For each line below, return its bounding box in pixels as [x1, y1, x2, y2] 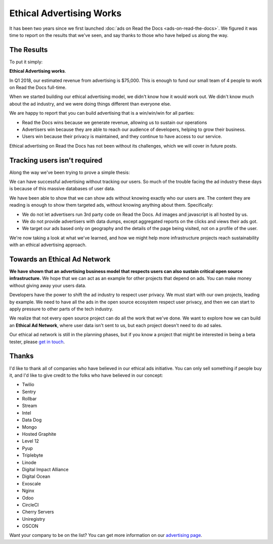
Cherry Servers [22, 509, 54, 515]
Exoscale [22, 480, 41, 486]
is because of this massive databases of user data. [9, 186, 116, 192]
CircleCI [22, 502, 39, 508]
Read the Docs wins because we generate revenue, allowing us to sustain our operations [22, 119, 207, 125]
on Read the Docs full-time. [9, 84, 67, 90]
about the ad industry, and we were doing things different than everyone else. [9, 101, 171, 107]
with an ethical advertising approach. [9, 242, 87, 248]
